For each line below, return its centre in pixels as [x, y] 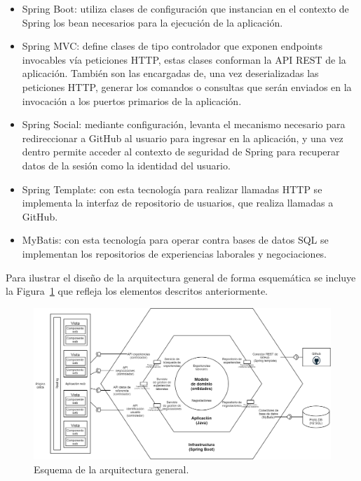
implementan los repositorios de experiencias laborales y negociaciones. [175, 253]
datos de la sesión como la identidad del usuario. [126, 165]
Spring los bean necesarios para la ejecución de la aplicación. [152, 22]
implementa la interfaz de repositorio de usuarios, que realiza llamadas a [178, 203]
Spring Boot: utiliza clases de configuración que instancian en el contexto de [185, 8]
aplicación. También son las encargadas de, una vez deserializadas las [170, 73]
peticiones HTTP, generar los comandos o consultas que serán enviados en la [187, 86]
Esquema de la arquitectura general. [111, 469]
